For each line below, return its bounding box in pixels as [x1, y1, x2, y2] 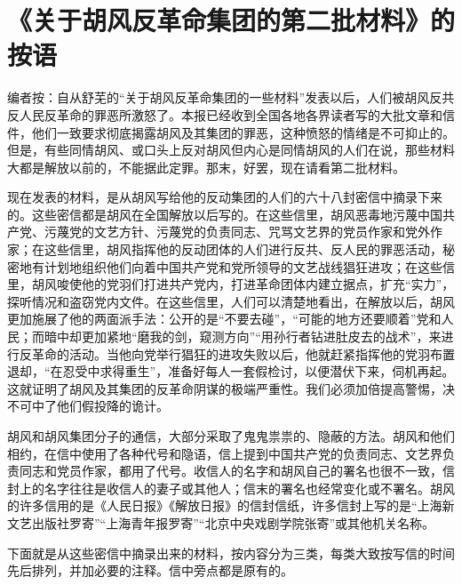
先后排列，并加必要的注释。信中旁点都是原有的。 [7, 561, 293, 580]
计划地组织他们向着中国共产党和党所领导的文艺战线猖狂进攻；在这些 [44, 257, 442, 276]
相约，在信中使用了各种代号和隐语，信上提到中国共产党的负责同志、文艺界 [7, 444, 442, 462]
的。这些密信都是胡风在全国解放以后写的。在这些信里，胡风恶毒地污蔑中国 [7, 204, 442, 223]
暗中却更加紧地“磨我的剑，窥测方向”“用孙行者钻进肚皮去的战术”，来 [44, 327, 442, 346]
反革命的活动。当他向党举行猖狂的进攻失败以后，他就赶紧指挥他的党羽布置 [19, 344, 455, 363]
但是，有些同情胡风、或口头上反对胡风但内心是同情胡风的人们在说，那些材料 [7, 140, 455, 159]
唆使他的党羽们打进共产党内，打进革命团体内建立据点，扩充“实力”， [56, 275, 455, 293]
